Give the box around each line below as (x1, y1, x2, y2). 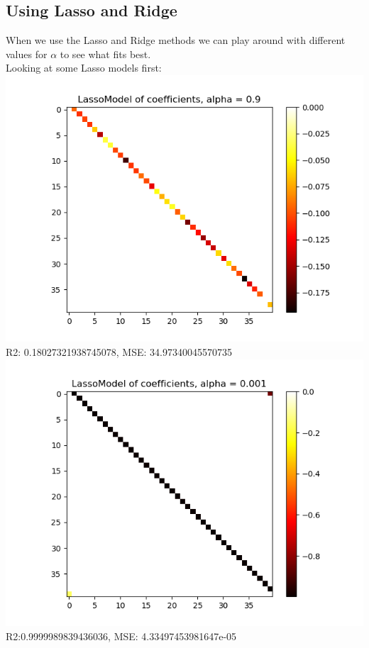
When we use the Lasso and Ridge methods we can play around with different (6, 33, 346, 48)
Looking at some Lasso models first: (6, 60, 162, 75)
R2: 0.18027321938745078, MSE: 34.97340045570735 (6, 345, 232, 359)
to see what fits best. (60, 46, 151, 61)
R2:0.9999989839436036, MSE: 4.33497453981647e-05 (6, 628, 237, 643)
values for (6, 46, 48, 61)
